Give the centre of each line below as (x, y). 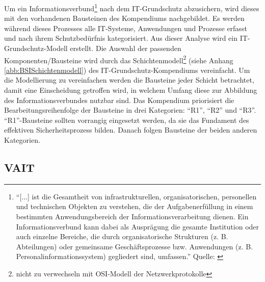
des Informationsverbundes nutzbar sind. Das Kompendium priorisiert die (119, 100)
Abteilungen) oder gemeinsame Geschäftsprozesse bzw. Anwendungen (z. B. (135, 246)
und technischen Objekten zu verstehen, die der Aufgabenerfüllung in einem (135, 206)
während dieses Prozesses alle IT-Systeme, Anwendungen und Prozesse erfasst (126, 28)
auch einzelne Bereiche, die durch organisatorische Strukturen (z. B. (122, 236)
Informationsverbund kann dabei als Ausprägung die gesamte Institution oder (138, 226)
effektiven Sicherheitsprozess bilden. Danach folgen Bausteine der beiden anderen (131, 130)
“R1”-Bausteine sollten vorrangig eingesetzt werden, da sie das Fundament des (127, 120)
